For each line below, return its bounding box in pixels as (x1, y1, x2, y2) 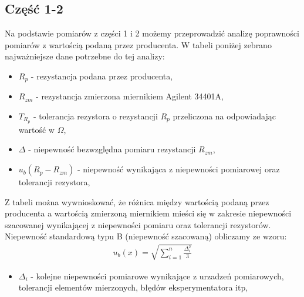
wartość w (18, 123, 55, 135)
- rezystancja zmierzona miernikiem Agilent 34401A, (36, 90, 224, 102)
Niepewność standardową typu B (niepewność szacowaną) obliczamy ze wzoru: (5, 230, 287, 242)
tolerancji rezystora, (18, 176, 90, 188)
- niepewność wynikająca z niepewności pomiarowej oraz (77, 163, 280, 175)
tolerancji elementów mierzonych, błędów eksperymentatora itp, (18, 281, 248, 293)
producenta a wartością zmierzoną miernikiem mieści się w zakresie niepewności (5, 207, 292, 219)
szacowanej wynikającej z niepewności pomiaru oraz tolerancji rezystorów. (5, 218, 271, 231)
